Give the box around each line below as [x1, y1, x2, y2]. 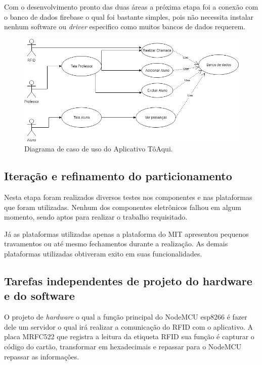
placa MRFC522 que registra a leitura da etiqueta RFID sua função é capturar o [4, 331, 254, 342]
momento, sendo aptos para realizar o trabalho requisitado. [4, 212, 188, 222]
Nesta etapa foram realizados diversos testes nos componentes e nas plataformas [4, 191, 252, 202]
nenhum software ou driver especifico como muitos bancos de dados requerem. [4, 21, 246, 32]
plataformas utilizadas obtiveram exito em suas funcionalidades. [4, 248, 202, 258]
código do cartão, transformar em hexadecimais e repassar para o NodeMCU [4, 341, 242, 351]
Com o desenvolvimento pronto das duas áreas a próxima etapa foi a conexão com [4, 2, 258, 12]
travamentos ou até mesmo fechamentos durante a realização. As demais [4, 238, 228, 249]
